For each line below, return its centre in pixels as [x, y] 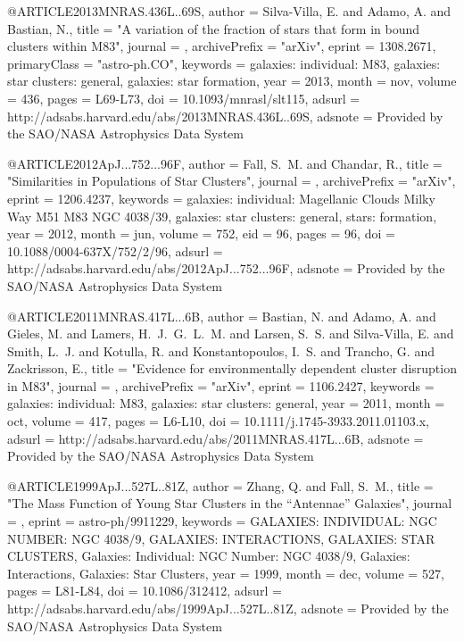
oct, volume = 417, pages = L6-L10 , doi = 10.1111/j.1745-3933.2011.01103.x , [219, 421]
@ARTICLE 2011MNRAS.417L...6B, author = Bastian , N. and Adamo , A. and [222, 316]
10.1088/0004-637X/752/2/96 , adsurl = [115, 250]
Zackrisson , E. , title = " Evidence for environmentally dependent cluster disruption [232, 368]
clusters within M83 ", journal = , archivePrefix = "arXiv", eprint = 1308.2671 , [222, 46]
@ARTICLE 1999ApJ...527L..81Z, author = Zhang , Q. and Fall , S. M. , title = [220, 485]
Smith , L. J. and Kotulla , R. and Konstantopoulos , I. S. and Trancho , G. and [221, 350]
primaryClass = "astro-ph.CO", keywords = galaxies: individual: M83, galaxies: [224, 63]
